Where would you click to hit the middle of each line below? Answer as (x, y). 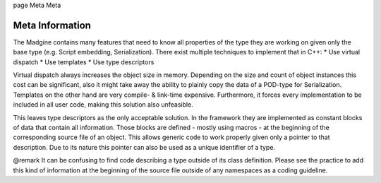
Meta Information (52, 25)
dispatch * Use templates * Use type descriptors (84, 62)
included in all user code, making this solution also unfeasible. (103, 105)
